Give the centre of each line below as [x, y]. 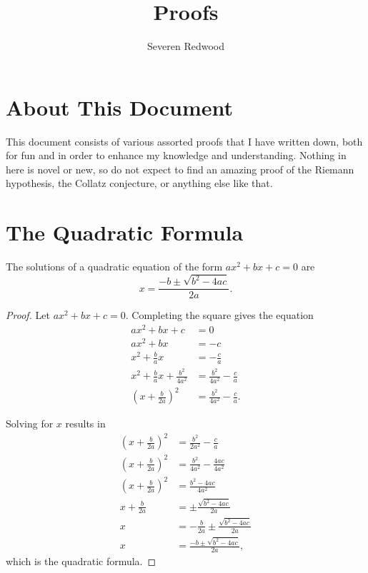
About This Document [119, 107]
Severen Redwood [186, 46]
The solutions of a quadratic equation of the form [114, 267]
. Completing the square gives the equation [219, 315]
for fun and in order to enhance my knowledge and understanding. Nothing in [176, 155]
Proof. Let [28, 315]
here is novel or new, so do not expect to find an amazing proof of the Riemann [180, 169]
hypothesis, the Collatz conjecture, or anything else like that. [139, 183]
